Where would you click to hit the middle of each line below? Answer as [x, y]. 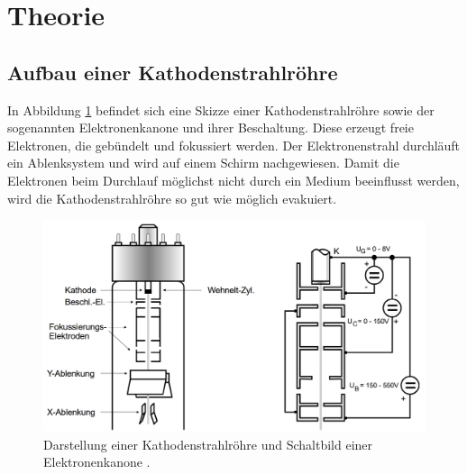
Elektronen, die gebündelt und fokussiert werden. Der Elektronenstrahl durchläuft [234, 145]
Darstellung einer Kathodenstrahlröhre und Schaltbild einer [208, 444]
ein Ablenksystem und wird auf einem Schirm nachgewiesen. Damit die [203, 163]
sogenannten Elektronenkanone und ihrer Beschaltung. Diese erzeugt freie [211, 128]
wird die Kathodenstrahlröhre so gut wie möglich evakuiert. [172, 198]
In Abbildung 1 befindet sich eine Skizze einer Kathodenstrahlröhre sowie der [221, 109]
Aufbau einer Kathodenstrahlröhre [173, 72]
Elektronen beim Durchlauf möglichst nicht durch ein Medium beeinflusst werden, [233, 180]
